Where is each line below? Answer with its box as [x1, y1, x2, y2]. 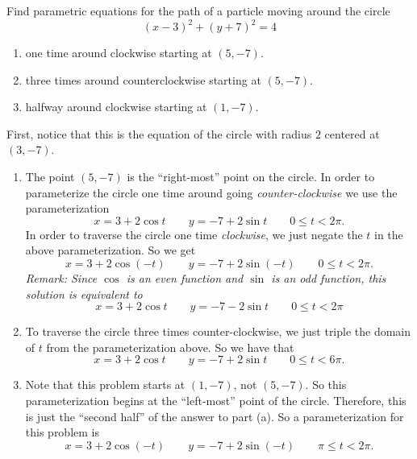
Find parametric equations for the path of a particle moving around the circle [6, 2, 390, 19]
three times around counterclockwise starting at [25, 71, 261, 88]
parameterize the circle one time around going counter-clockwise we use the [25, 184, 398, 201]
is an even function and [126, 270, 244, 287]
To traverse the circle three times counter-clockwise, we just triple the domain [25, 323, 411, 340]
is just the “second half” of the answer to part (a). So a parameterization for [25, 407, 404, 424]
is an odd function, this [271, 270, 386, 287]
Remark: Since [25, 270, 98, 287]
